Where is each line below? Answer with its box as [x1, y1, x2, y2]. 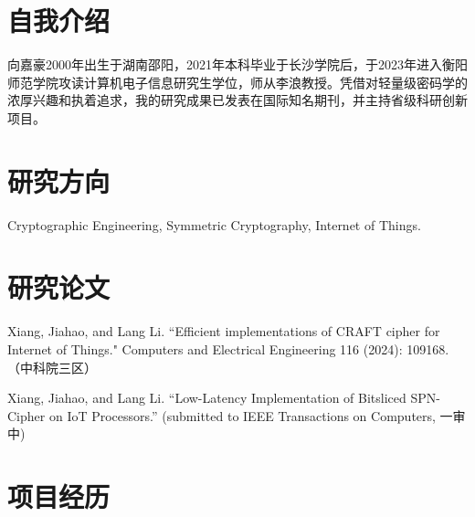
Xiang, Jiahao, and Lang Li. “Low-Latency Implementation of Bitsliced [7, 388, 406, 407]
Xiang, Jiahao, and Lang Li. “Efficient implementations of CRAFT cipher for [7, 322, 440, 341]
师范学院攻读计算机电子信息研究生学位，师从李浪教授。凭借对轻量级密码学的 [7, 72, 468, 91]
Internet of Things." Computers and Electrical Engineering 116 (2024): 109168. [7, 339, 449, 358]
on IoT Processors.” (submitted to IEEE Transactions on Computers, [48, 406, 436, 425]
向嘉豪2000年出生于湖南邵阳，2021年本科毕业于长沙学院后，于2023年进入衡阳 [7, 55, 468, 74]
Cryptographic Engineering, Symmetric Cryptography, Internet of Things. [7, 215, 421, 234]
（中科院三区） [7, 357, 97, 376]
